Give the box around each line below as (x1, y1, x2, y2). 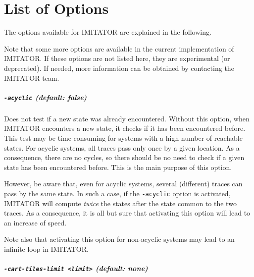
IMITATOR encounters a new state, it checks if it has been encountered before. (4, 123, 246, 133)
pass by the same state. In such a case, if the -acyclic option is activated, (4, 188, 231, 198)
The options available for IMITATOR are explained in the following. (4, 27, 211, 37)
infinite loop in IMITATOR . (4, 243, 89, 254)
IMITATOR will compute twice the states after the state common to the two (4, 198, 237, 208)
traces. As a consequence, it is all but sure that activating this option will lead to (4, 208, 251, 218)
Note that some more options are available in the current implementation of (4, 43, 234, 54)
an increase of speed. (4, 217, 67, 227)
